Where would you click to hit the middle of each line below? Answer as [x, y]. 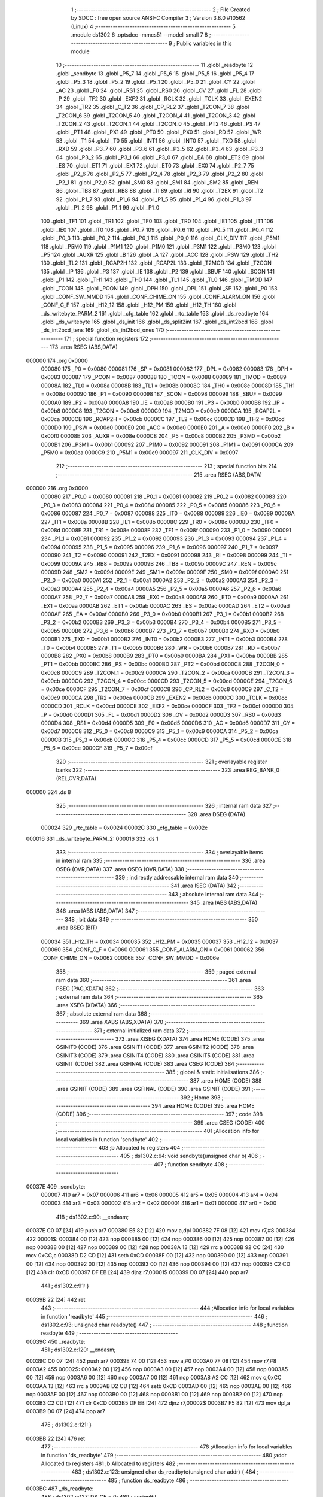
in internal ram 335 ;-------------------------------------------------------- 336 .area [161, 861]
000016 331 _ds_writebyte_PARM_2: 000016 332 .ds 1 [92, 839]
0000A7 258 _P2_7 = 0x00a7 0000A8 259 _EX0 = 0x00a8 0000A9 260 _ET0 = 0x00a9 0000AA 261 [165, 597]
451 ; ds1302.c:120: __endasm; [78, 1350]
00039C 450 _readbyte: [56, 1341]
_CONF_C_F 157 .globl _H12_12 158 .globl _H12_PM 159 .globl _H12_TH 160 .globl [139, 305]
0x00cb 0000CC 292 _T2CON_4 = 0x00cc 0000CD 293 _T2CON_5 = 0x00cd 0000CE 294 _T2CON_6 [167, 681]
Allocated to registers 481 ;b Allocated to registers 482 [108, 1463]
